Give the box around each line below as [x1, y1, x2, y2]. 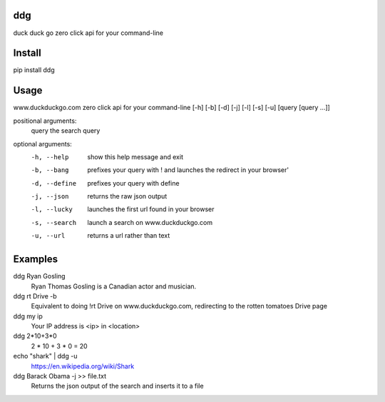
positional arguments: [13, 116, 77, 125]
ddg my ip [13, 311, 43, 321]
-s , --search [31, 218, 77, 226]
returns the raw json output [87, 192, 168, 201]
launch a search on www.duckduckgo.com [87, 218, 213, 226]
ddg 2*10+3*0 [13, 332, 57, 341]
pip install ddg [13, 66, 55, 74]
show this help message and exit [87, 152, 183, 161]
